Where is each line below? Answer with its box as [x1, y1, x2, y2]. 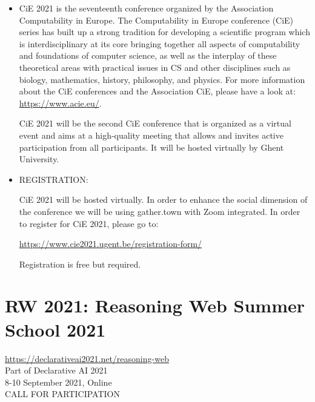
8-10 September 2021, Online [5, 375, 112, 388]
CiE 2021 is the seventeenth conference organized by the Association [19, 2, 274, 14]
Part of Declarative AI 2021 [5, 364, 108, 377]
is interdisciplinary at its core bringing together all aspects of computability [19, 37, 300, 50]
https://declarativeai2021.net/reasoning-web [5, 352, 169, 364]
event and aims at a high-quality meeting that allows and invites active [19, 128, 283, 141]
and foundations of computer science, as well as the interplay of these [19, 49, 277, 62]
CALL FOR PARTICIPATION [5, 387, 120, 400]
